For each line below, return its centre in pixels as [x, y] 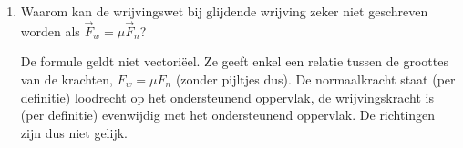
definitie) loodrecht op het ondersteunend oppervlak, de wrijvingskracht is [227, 97]
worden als [50, 30]
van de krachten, [67, 79]
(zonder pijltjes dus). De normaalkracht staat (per [315, 79]
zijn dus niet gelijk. [74, 132]
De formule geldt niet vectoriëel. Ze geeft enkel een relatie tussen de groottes [234, 61]
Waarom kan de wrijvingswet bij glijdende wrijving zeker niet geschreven [224, 11]
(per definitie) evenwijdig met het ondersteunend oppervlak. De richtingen [228, 115]
